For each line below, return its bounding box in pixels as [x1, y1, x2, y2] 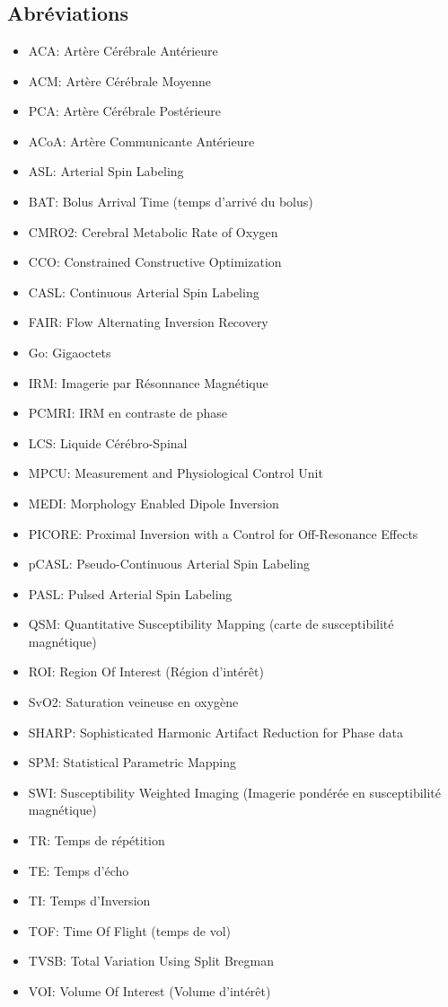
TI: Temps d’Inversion [28, 891, 151, 910]
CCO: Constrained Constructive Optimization [28, 252, 282, 271]
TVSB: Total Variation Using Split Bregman [28, 951, 274, 970]
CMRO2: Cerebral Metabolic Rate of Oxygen [28, 222, 278, 241]
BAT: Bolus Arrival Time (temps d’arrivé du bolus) [28, 191, 313, 210]
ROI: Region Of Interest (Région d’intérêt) [28, 662, 264, 681]
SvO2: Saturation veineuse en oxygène [28, 693, 239, 711]
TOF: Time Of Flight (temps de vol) [28, 921, 232, 940]
